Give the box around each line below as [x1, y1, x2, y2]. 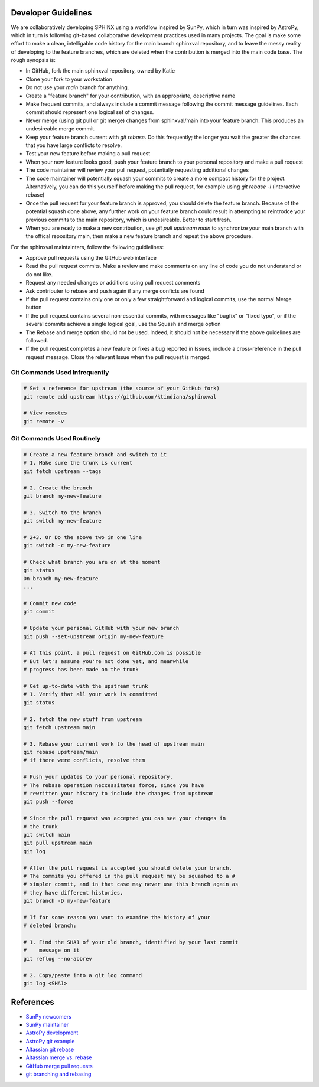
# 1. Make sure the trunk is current [23, 459, 133, 466]
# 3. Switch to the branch [23, 509, 102, 516]
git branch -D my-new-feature [23, 897, 111, 905]
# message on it [23, 947, 80, 954]
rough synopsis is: [11, 57, 56, 64]
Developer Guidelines [11, 8, 92, 18]
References [11, 997, 54, 1007]
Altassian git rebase [25, 1046, 74, 1053]
